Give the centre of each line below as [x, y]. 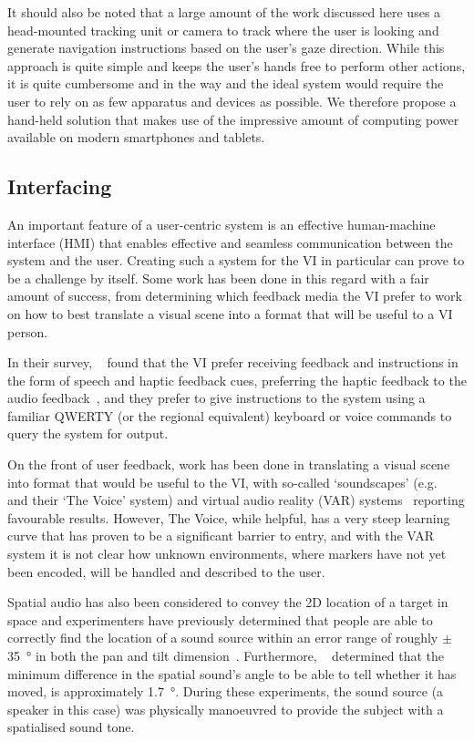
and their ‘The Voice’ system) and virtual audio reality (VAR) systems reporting [236, 500]
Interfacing [60, 186]
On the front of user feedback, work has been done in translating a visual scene [229, 464]
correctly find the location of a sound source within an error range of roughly [223, 638]
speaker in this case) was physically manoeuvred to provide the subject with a [226, 709]
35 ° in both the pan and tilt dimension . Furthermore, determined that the [226, 656]
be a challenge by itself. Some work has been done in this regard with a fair [218, 278]
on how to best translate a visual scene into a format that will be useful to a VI [230, 313]
